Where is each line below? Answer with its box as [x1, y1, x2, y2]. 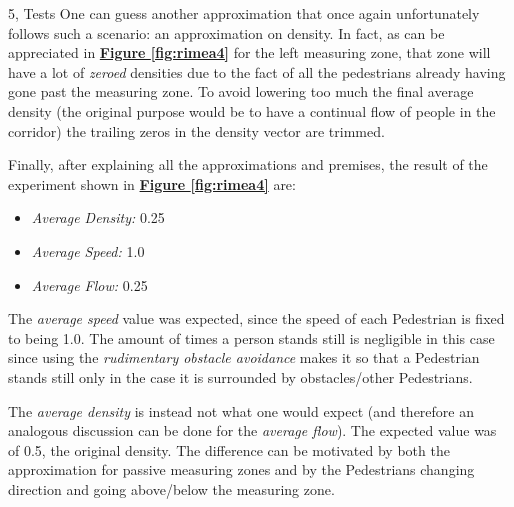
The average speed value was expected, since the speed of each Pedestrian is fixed [8, 308, 505, 329]
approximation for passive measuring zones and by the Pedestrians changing [8, 459, 475, 480]
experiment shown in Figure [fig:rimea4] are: [8, 173, 296, 194]
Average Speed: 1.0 [31, 240, 145, 261]
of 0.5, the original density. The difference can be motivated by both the [8, 439, 450, 460]
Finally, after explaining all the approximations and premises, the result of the [8, 154, 488, 175]
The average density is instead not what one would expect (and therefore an [8, 400, 475, 421]
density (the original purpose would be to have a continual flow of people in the [8, 100, 496, 121]
